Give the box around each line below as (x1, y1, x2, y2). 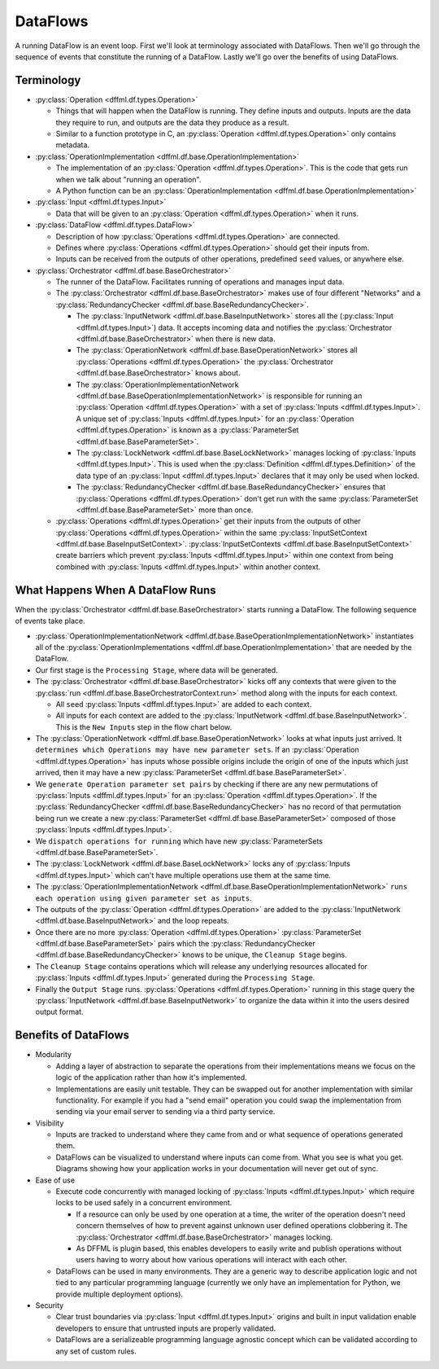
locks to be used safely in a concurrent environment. (55, 1198, 233, 1208)
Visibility (35, 1118, 64, 1128)
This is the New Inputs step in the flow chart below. (55, 722, 232, 732)
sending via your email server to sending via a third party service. (55, 1107, 276, 1117)
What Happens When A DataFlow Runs (15, 583, 216, 597)
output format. (35, 1007, 85, 1017)
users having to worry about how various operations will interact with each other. (76, 1255, 348, 1265)
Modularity (35, 1050, 72, 1060)
